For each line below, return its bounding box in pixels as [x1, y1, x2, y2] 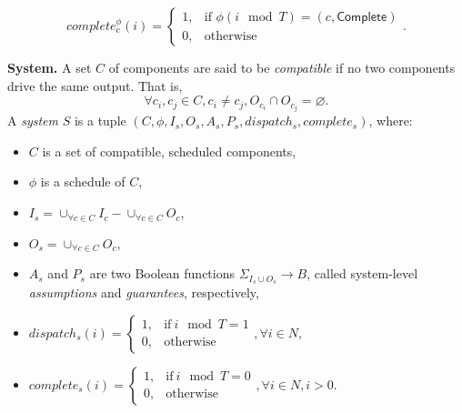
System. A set [7, 58, 92, 76]
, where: [368, 111, 413, 130]
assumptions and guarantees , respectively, [28, 283, 259, 302]
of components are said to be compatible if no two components [108, 58, 456, 76]
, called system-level [306, 264, 418, 283]
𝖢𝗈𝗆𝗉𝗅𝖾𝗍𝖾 [336, 11, 387, 25]
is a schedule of [40, 172, 126, 191]
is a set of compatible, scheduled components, [42, 141, 296, 160]
